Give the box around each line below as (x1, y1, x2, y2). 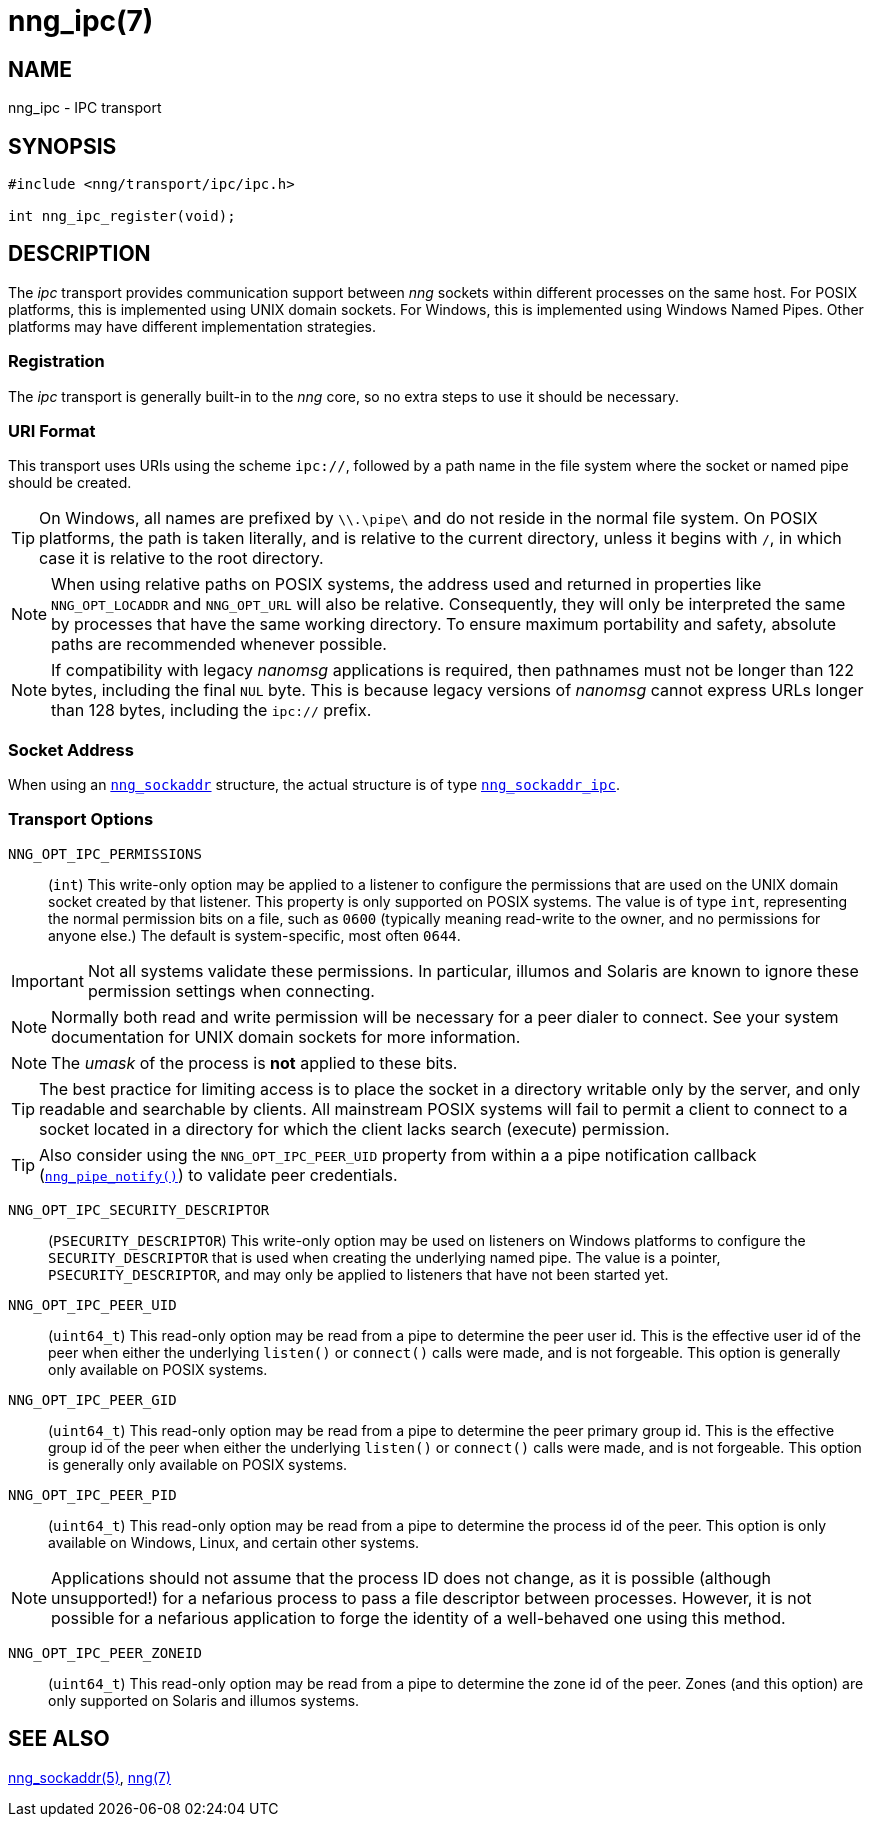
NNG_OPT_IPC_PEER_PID (8, 1486, 177, 1503)
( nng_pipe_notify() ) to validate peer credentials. (39, 1164, 398, 1185)
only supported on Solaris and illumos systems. (48, 1691, 360, 1709)
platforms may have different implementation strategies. (8, 317, 377, 335)
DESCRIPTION (8, 241, 151, 267)
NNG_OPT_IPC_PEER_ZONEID (8, 1644, 202, 1661)
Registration (8, 351, 105, 372)
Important (11, 970, 84, 991)
